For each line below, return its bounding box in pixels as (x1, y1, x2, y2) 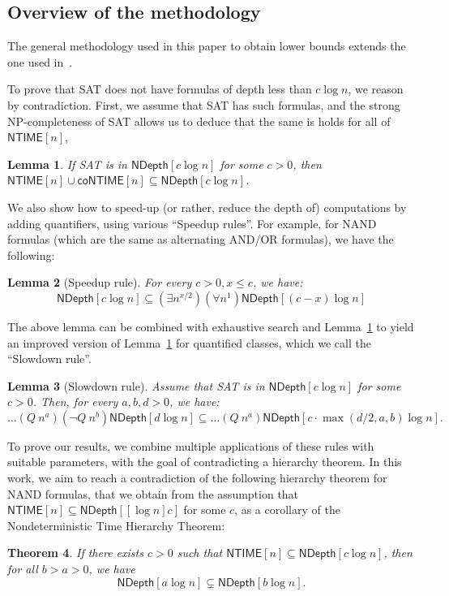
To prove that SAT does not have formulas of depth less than (7, 80, 312, 97)
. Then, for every (32, 393, 118, 410)
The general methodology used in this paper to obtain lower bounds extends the (7, 37, 406, 54)
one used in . (7, 53, 73, 70)
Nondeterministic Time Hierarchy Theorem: (7, 516, 225, 533)
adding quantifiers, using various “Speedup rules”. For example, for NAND (7, 214, 377, 231)
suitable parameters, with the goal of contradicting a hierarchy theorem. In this (7, 453, 402, 470)
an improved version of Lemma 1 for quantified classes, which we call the (7, 334, 371, 351)
